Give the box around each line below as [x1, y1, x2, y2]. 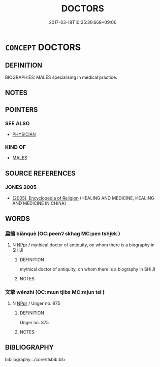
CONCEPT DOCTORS [5, 41, 81, 53]
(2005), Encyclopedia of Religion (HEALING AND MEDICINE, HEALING [12, 195, 155, 201]
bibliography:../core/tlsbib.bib [5, 356, 65, 362]
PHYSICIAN [12, 131, 36, 137]
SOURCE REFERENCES [5, 169, 76, 177]
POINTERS [5, 105, 38, 114]
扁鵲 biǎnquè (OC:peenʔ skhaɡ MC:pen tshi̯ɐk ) [5, 230, 121, 237]
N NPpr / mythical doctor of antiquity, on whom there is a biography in [12, 242, 155, 248]
